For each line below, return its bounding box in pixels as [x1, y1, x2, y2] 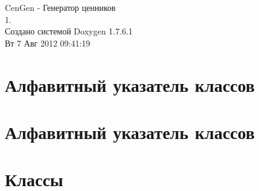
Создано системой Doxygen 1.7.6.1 [5, 25, 133, 37]
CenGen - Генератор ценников [5, 1, 116, 13]
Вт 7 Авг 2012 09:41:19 [5, 36, 91, 49]
